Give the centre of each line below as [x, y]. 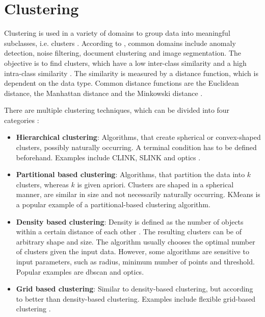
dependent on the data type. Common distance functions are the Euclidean [122, 83]
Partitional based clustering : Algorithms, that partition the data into [130, 174]
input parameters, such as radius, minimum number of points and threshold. [135, 261]
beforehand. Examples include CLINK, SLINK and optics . [108, 157]
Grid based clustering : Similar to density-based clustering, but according [135, 289]
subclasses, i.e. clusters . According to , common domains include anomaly [120, 43]
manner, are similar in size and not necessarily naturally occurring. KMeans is [138, 194]
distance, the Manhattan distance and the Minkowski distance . [103, 93]
